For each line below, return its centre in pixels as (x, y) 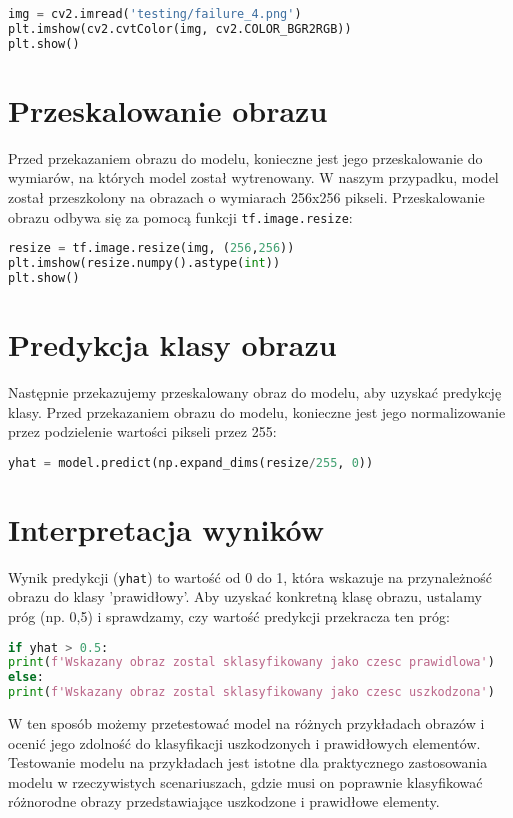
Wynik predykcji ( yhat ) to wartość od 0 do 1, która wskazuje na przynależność (250, 576)
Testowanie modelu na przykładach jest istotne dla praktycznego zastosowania (248, 762)
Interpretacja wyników (166, 528)
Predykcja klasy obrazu (172, 344)
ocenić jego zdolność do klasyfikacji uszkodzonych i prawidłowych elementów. (244, 742)
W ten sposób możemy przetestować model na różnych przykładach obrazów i (246, 723)
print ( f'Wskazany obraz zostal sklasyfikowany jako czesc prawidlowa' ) (251, 662)
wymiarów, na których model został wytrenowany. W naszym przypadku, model (253, 177)
